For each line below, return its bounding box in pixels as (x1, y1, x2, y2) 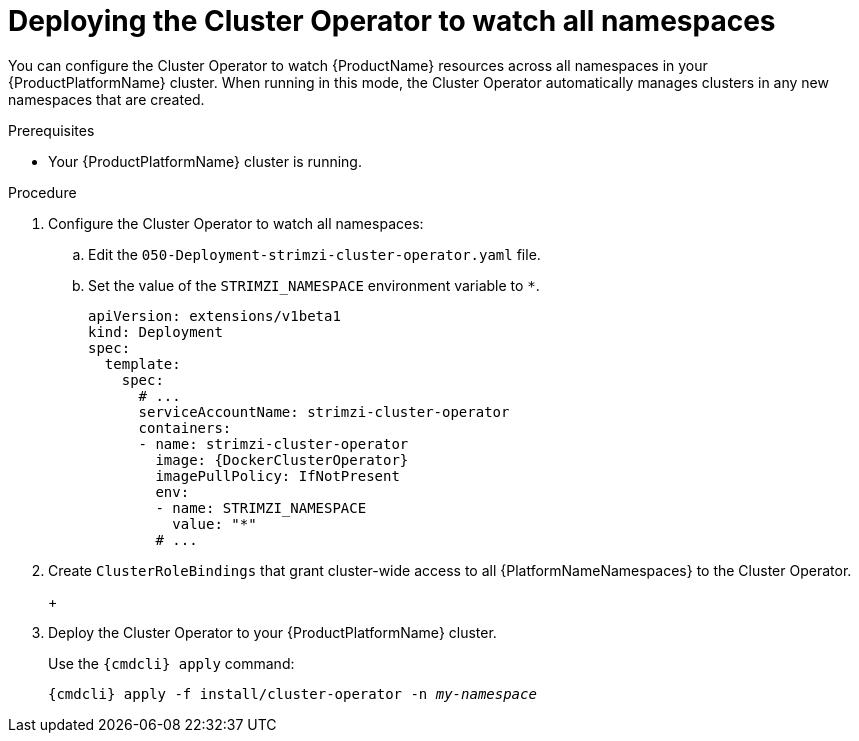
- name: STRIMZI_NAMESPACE (155, 499, 367, 516)
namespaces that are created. (8, 90, 205, 108)
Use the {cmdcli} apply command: (48, 654, 295, 672)
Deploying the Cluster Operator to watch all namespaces (8, 4, 776, 38)
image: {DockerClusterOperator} (155, 451, 409, 468)
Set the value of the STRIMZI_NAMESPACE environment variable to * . (88, 276, 540, 294)
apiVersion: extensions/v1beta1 (88, 307, 341, 324)
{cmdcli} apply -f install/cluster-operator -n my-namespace (48, 685, 537, 702)
